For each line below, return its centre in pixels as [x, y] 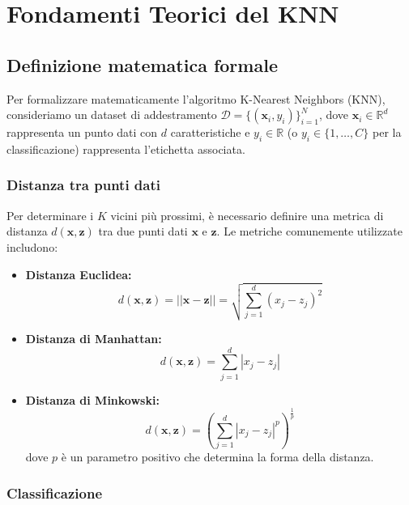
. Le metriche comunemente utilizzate [309, 231]
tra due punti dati [143, 231]
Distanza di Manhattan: [94, 338]
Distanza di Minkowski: [92, 399]
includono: [32, 246]
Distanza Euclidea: [79, 274]
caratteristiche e [210, 132]
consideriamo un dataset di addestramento [112, 115]
